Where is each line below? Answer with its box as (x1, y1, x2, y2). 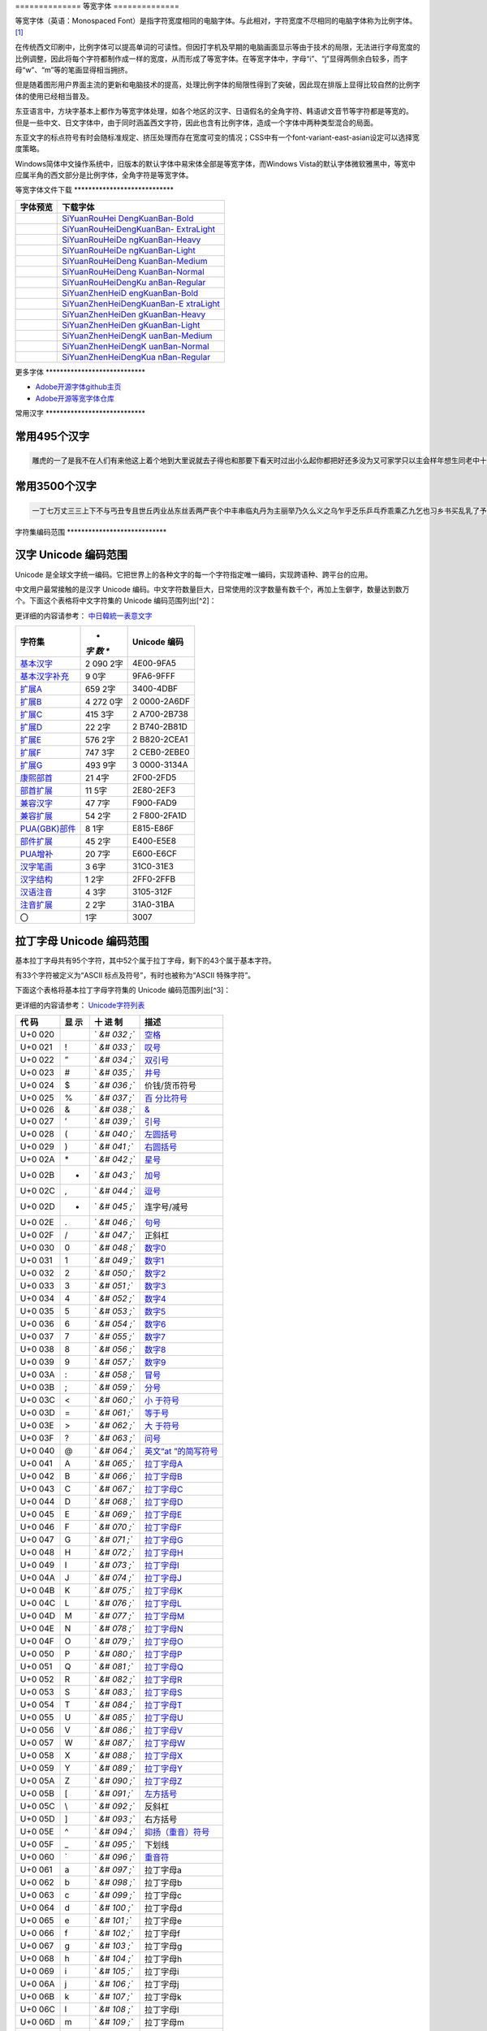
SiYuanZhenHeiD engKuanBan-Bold (62, 287, 199, 298)
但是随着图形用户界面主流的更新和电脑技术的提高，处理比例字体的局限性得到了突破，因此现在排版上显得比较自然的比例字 (15, 80, 420, 89)
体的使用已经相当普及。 (15, 91, 93, 101)
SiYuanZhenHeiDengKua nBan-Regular (62, 351, 211, 362)
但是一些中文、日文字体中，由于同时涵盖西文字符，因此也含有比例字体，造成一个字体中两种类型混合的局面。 (15, 118, 377, 128)
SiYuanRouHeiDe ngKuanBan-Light (62, 245, 196, 256)
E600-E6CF (132, 848, 178, 860)
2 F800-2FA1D (132, 810, 187, 821)
